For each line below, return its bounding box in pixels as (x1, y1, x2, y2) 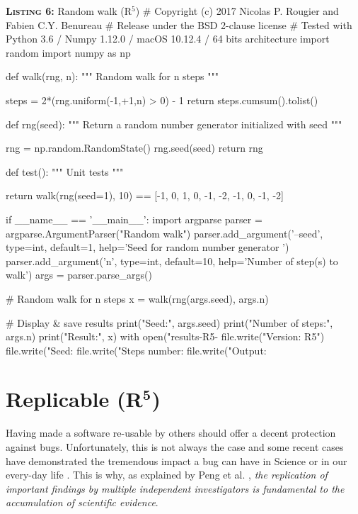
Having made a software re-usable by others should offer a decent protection (6, 425, 336, 440)
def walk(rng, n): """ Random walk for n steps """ (6, 69, 219, 84)
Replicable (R (6, 384, 143, 413)
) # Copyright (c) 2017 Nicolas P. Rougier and (135, 4, 339, 18)
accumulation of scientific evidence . (6, 495, 158, 510)
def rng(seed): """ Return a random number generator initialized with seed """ (6, 116, 342, 131)
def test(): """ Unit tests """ (6, 164, 124, 179)
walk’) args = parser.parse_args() (6, 267, 153, 282)
